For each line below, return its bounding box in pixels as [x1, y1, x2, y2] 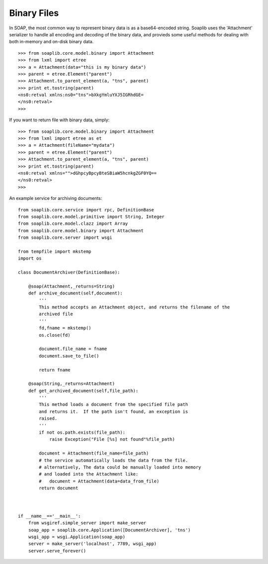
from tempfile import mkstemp [18, 249, 92, 254]
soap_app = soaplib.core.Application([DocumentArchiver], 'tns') [28, 527, 191, 533]
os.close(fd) [39, 332, 70, 338]
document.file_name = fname [39, 346, 107, 352]
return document [39, 485, 78, 491]
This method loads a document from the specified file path [39, 402, 188, 407]
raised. [39, 416, 58, 421]
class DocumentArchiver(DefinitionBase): [18, 270, 120, 276]
